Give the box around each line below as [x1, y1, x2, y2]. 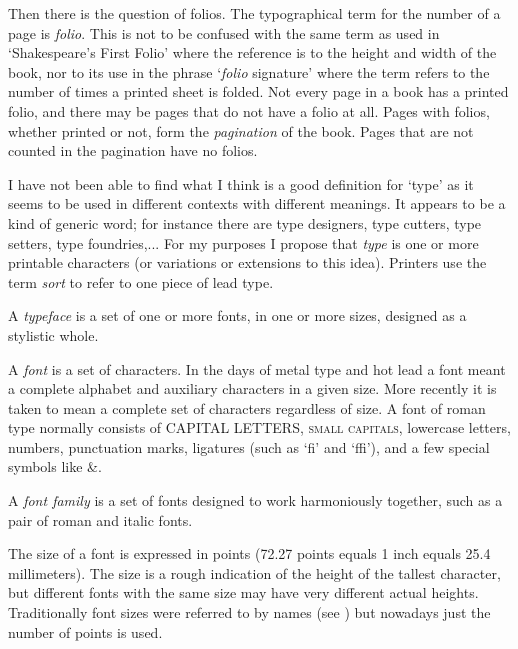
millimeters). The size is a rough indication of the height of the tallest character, [8, 562, 501, 583]
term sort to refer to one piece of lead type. [8, 271, 274, 292]
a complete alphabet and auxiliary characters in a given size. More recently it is [8, 378, 497, 399]
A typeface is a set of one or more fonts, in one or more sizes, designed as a [8, 305, 467, 326]
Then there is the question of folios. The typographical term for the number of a [8, 3, 501, 23]
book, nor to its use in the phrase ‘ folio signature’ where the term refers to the [8, 61, 490, 82]
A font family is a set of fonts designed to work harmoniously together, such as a [8, 490, 503, 511]
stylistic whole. [8, 324, 99, 345]
